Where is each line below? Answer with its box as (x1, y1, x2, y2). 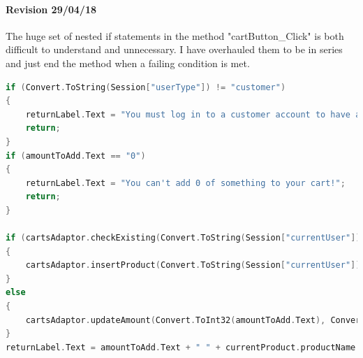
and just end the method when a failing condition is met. (6, 55, 250, 70)
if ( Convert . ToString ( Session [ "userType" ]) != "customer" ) (6, 82, 286, 92)
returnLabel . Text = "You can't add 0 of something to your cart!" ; (25, 178, 346, 188)
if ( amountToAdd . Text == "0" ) (6, 150, 146, 161)
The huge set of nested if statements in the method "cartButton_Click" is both (6, 28, 344, 43)
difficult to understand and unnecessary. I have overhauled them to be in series (6, 42, 343, 57)
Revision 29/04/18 (6, 1, 97, 16)
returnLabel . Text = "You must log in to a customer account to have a (25, 109, 361, 120)
